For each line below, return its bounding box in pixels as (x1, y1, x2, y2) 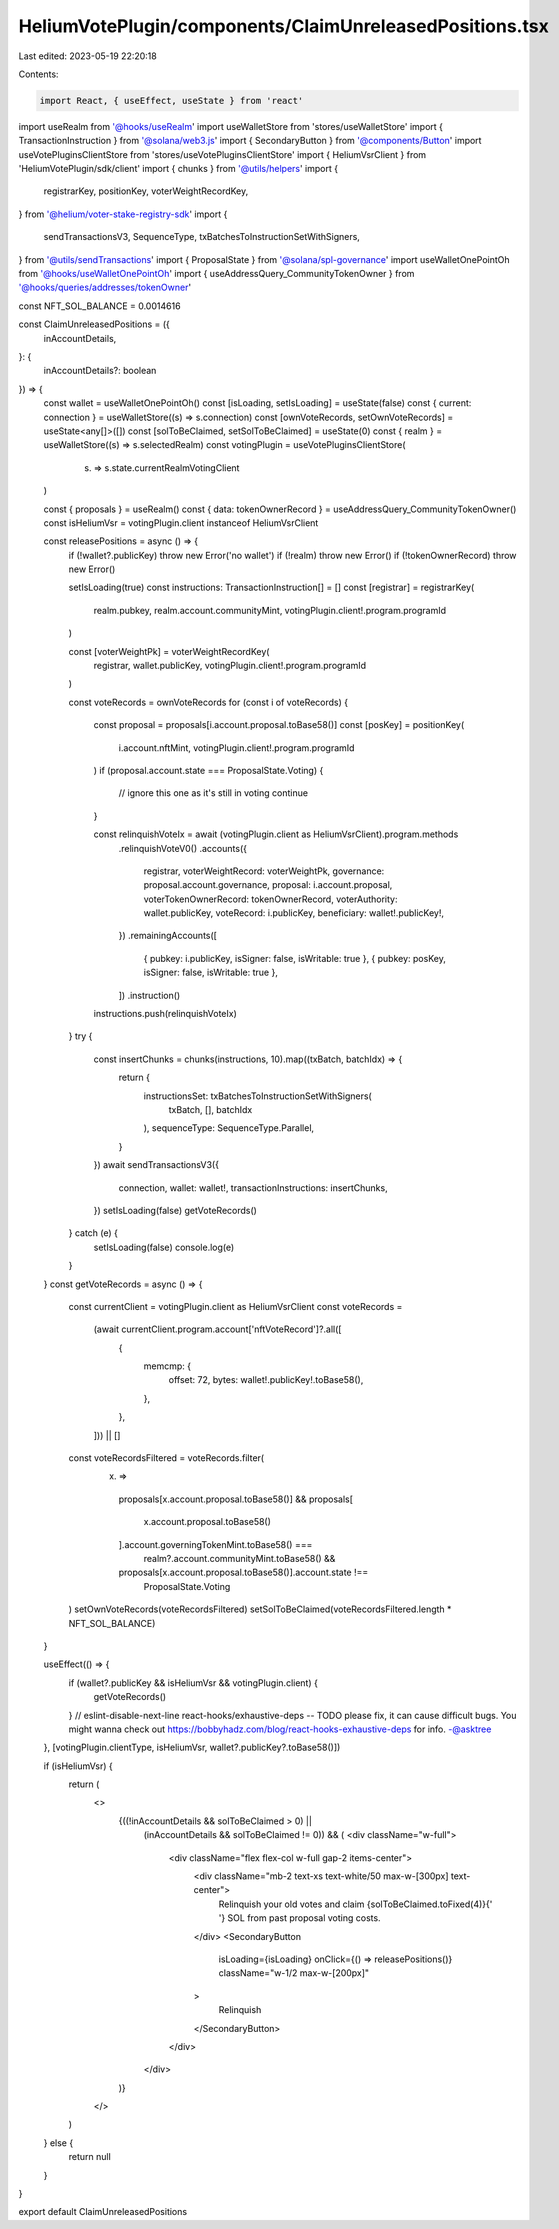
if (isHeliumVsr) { (43, 1760, 114, 1772)
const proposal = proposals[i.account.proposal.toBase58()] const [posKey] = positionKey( (93, 719, 465, 731)
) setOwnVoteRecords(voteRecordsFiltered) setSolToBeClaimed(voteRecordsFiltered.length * (68, 1603, 452, 1615)
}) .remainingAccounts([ (118, 930, 217, 942)
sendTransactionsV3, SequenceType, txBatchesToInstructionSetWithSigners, (43, 231, 360, 243)
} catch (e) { (68, 1227, 119, 1239)
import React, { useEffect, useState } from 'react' (39, 95, 304, 106)
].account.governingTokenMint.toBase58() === (118, 1538, 313, 1550)
